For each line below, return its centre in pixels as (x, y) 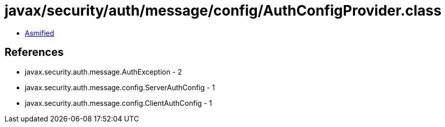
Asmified (40, 33)
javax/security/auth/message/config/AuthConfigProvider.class (223, 11)
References (34, 52)
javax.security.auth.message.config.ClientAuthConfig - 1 (119, 103)
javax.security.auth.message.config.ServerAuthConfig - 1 (120, 87)
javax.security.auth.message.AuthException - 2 (103, 72)
